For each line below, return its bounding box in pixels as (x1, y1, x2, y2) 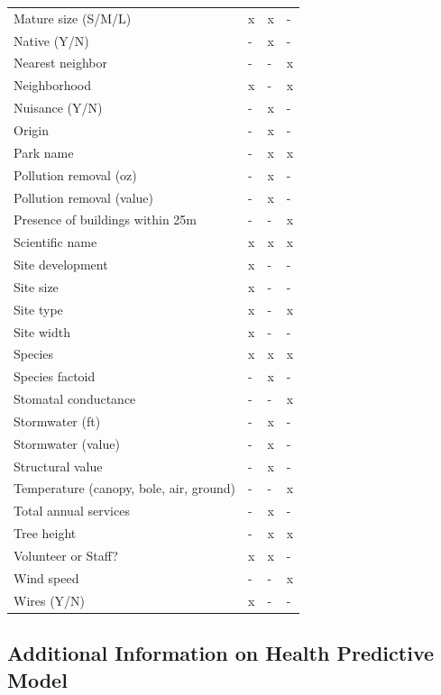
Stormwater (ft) (14, 411, 101, 430)
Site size (14, 277, 59, 296)
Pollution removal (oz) (14, 165, 137, 184)
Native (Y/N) (14, 31, 89, 50)
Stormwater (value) (14, 434, 120, 453)
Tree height (14, 524, 77, 543)
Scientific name (14, 233, 97, 251)
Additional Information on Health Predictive (7, 639, 435, 667)
